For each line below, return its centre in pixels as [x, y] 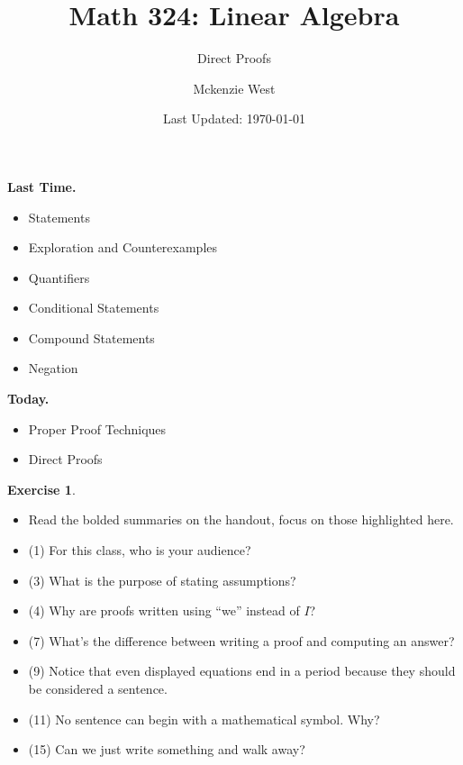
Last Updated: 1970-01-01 [234, 118]
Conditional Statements [94, 308]
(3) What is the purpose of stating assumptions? [162, 580]
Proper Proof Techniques [97, 428]
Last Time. [42, 186]
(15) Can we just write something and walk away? [167, 749]
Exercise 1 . [41, 489]
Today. [28, 399]
